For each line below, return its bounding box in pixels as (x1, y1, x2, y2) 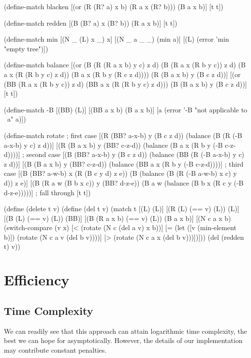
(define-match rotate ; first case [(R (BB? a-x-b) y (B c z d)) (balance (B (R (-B (4, 130, 242, 140)
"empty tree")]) (4, 43, 48, 53)
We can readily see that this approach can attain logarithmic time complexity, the (4, 326, 247, 336)
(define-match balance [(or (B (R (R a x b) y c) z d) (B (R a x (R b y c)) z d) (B (4, 60, 246, 70)
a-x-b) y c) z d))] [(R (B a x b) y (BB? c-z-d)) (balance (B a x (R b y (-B (4, 140, 223, 150)
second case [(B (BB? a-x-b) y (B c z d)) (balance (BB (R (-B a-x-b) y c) (26, 149, 245, 159)
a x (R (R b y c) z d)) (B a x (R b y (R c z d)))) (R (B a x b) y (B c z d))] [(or (4, 69, 241, 79)
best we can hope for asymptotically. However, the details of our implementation (4, 335, 243, 345)
